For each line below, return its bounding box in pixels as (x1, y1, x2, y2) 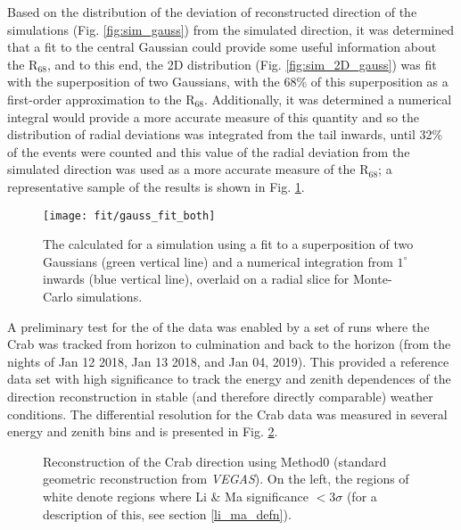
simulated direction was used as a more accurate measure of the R (7, 160, 369, 178)
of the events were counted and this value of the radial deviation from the (7, 142, 410, 161)
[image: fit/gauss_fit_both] (43, 209, 216, 222)
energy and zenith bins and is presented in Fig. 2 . (7, 422, 278, 441)
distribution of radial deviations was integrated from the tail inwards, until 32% (7, 125, 443, 144)
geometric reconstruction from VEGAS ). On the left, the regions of (43, 469, 409, 488)
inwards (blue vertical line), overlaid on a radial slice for (43, 269, 350, 288)
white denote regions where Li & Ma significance (43, 486, 309, 505)
